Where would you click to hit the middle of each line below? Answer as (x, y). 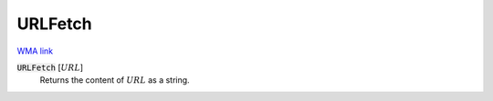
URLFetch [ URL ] (50, 67)
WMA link (35, 51)
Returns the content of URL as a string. (115, 80)
